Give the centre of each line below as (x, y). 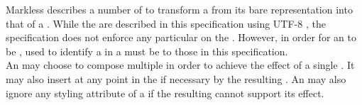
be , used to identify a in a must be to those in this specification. (147, 51)
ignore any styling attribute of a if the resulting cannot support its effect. (165, 93)
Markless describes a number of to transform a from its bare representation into (179, 9)
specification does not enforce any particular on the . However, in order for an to (181, 37)
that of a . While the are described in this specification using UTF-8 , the (166, 23)
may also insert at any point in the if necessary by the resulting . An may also (176, 78)
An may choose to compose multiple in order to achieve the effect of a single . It (180, 65)
